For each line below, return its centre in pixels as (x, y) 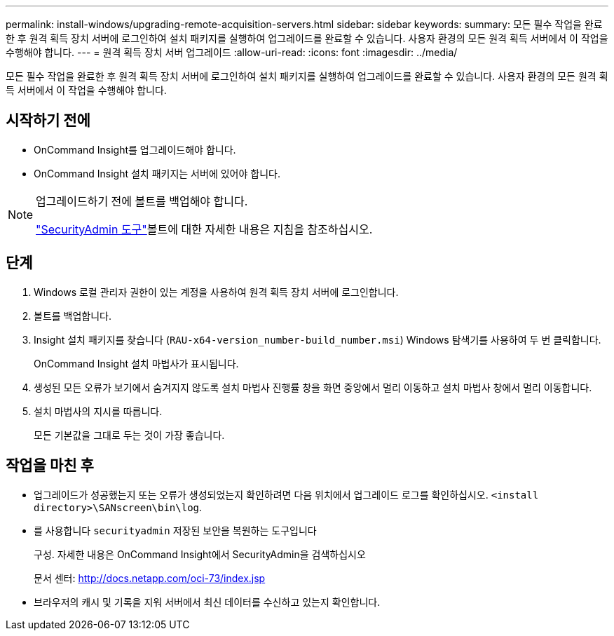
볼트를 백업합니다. (73, 316)
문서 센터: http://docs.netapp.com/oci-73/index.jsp (150, 578)
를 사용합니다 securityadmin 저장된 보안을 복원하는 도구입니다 (175, 530)
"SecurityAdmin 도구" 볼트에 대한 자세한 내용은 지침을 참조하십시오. (204, 229)
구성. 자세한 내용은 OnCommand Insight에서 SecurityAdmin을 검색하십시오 (200, 554)
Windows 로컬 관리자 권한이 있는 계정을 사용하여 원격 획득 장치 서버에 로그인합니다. (216, 292)
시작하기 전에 (48, 121)
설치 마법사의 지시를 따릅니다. (98, 411)
